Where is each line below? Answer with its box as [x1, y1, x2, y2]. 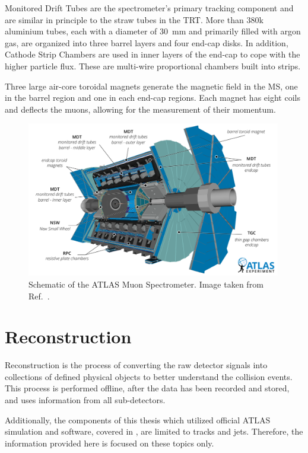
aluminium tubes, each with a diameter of [5, 25, 157, 37]
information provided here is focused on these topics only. [5, 436, 214, 449]
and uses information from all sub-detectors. [5, 394, 166, 406]
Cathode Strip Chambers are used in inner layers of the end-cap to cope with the [5, 48, 300, 60]
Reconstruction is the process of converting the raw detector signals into [5, 359, 268, 371]
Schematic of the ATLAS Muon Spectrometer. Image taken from [28, 277, 263, 290]
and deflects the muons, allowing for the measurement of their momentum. [5, 103, 276, 115]
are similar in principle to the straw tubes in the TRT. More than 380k [5, 13, 263, 25]
